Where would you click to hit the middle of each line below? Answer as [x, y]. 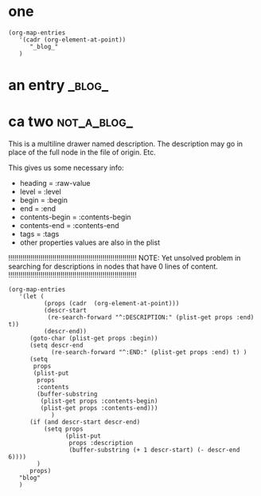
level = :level [40, 192]
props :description [101, 443]
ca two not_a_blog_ [71, 122]
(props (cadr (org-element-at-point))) [111, 304]
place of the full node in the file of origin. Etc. [82, 152]
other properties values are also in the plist [90, 242]
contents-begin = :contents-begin [75, 217]
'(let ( [31, 297]
